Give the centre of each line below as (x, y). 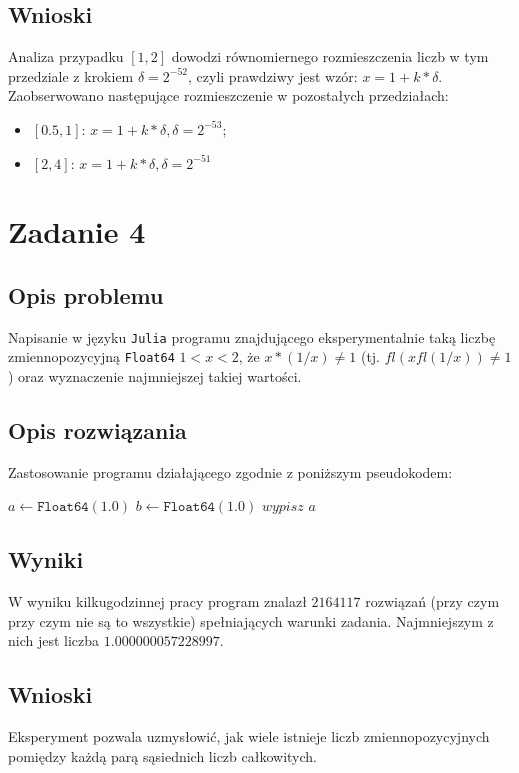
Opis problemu (86, 294)
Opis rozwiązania (97, 430)
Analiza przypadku (66, 56)
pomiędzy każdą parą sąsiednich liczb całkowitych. (162, 755)
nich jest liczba (54, 640)
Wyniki (46, 559)
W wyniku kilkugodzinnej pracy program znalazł (157, 601)
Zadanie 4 (77, 231)
